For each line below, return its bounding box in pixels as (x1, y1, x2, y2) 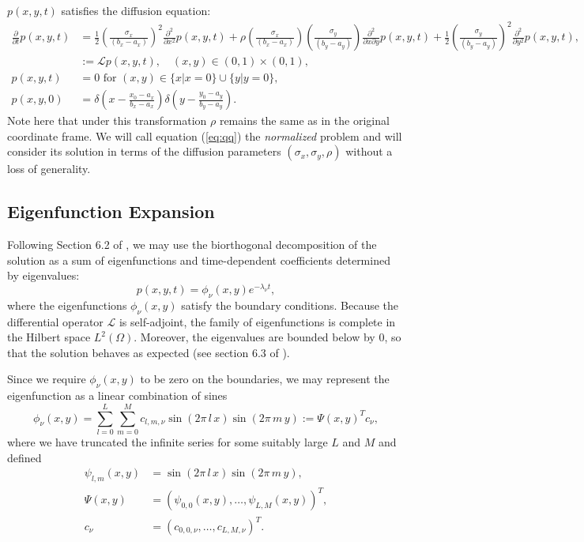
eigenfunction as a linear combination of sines (7, 387, 228, 404)
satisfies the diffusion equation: (61, 2, 211, 18)
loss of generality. (7, 160, 91, 177)
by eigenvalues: (7, 267, 80, 284)
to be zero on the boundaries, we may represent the (140, 371, 390, 387)
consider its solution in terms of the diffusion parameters (7, 143, 281, 160)
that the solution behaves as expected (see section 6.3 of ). (7, 344, 290, 360)
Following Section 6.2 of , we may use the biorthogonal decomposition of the (7, 236, 377, 253)
